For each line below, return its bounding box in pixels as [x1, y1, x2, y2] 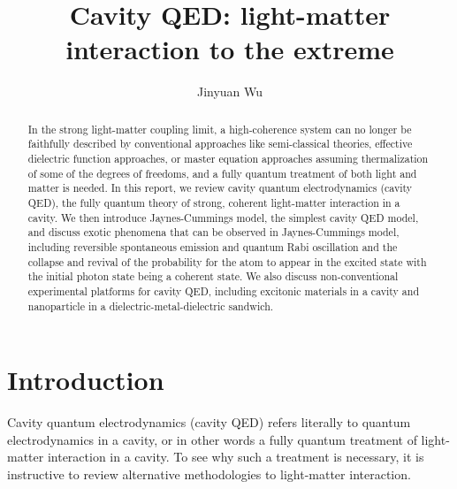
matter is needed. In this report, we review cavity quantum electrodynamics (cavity [27, 180, 413, 195]
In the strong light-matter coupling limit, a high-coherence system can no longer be [27, 121, 412, 136]
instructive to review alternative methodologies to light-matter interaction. [7, 464, 411, 483]
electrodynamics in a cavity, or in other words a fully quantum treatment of [7, 430, 417, 448]
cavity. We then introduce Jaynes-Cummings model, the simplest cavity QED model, [27, 210, 419, 225]
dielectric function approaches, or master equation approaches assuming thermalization [27, 151, 429, 166]
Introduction [7, 362, 164, 398]
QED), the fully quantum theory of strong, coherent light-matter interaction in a [27, 195, 400, 210]
